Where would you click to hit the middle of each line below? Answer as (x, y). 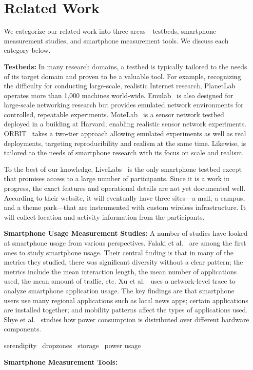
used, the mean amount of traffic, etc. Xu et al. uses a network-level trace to (120, 281)
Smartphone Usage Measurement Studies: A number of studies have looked (126, 233)
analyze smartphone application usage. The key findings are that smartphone (119, 290)
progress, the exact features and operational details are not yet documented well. (125, 188)
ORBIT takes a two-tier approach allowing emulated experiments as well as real (125, 134)
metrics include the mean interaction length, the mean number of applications (120, 271)
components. (23, 329)
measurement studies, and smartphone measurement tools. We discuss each (116, 40)
